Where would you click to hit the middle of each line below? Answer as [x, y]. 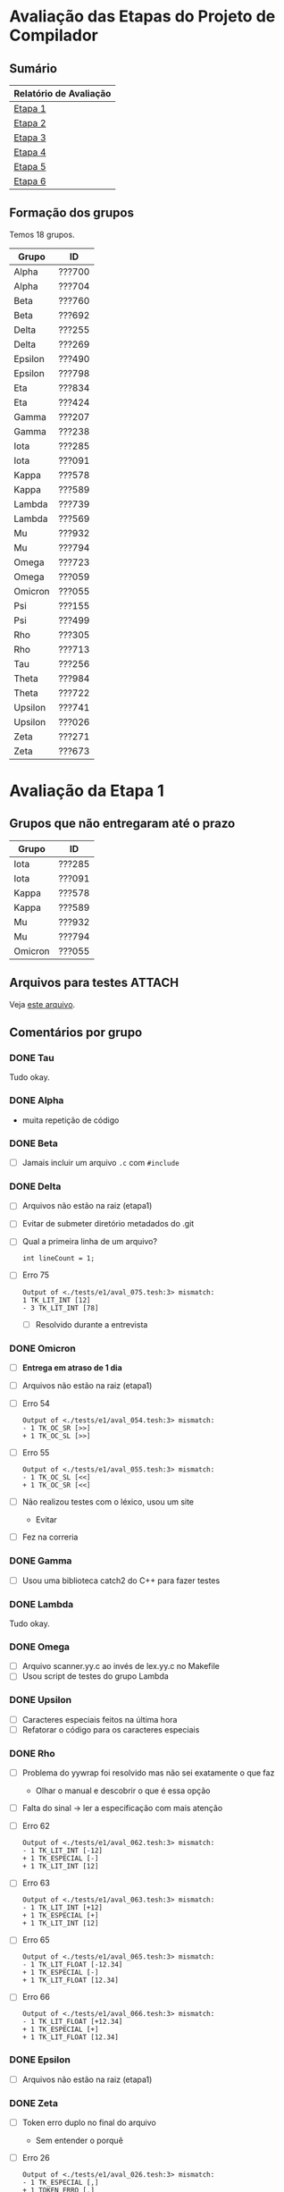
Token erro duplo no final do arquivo [89, 2123]
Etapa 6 [30, 181]
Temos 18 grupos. [42, 234]
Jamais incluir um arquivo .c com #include [101, 1162]
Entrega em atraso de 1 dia [72, 1367]
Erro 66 [36, 1997]
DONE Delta [35, 1186]
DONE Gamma [41, 1561]
